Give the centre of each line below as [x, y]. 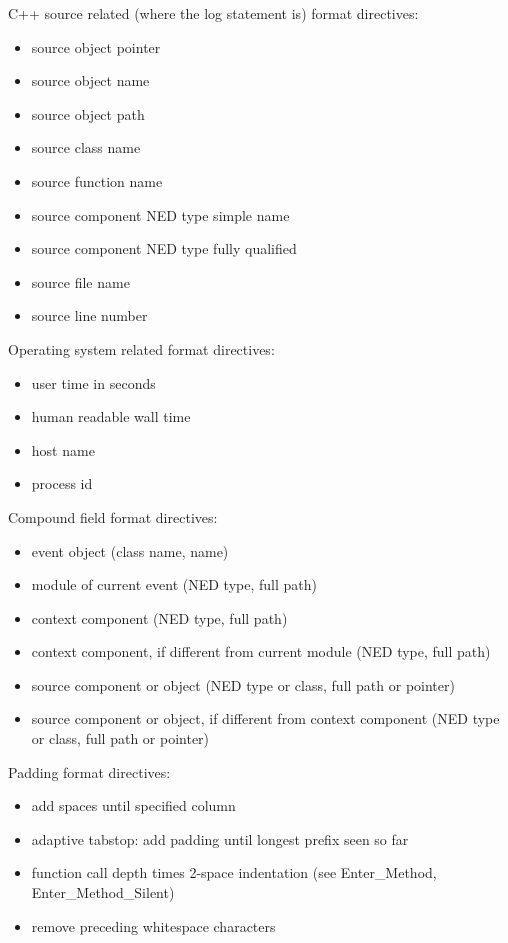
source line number [89, 315]
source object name [90, 80]
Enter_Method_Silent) [103, 892]
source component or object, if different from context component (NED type [265, 718]
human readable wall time [111, 416]
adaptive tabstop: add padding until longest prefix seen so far [220, 838]
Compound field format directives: [113, 516]
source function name [97, 180]
